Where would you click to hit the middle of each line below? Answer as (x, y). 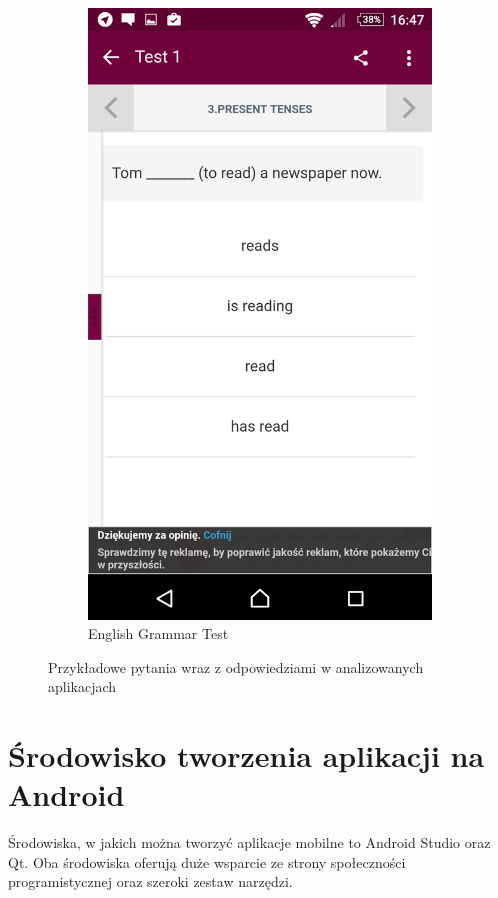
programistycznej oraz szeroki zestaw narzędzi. (150, 881)
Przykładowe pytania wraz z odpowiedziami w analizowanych (236, 666)
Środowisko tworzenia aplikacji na (246, 755)
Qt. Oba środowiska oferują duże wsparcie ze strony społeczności (207, 861)
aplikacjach (82, 686)
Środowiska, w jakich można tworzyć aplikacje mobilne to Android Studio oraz (249, 842)
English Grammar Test (158, 633)
